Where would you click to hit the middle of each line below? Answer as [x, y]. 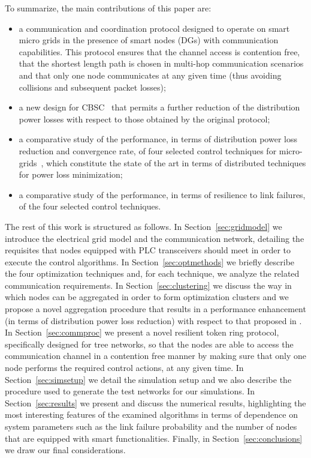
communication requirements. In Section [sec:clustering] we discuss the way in [148, 285]
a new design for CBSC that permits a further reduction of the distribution [159, 107]
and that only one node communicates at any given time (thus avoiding [150, 75]
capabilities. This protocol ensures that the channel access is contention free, [159, 51]
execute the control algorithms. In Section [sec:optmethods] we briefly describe [150, 261]
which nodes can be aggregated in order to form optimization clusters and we [147, 297]
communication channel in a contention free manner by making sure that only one [156, 356]
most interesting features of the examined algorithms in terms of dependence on [151, 414]
